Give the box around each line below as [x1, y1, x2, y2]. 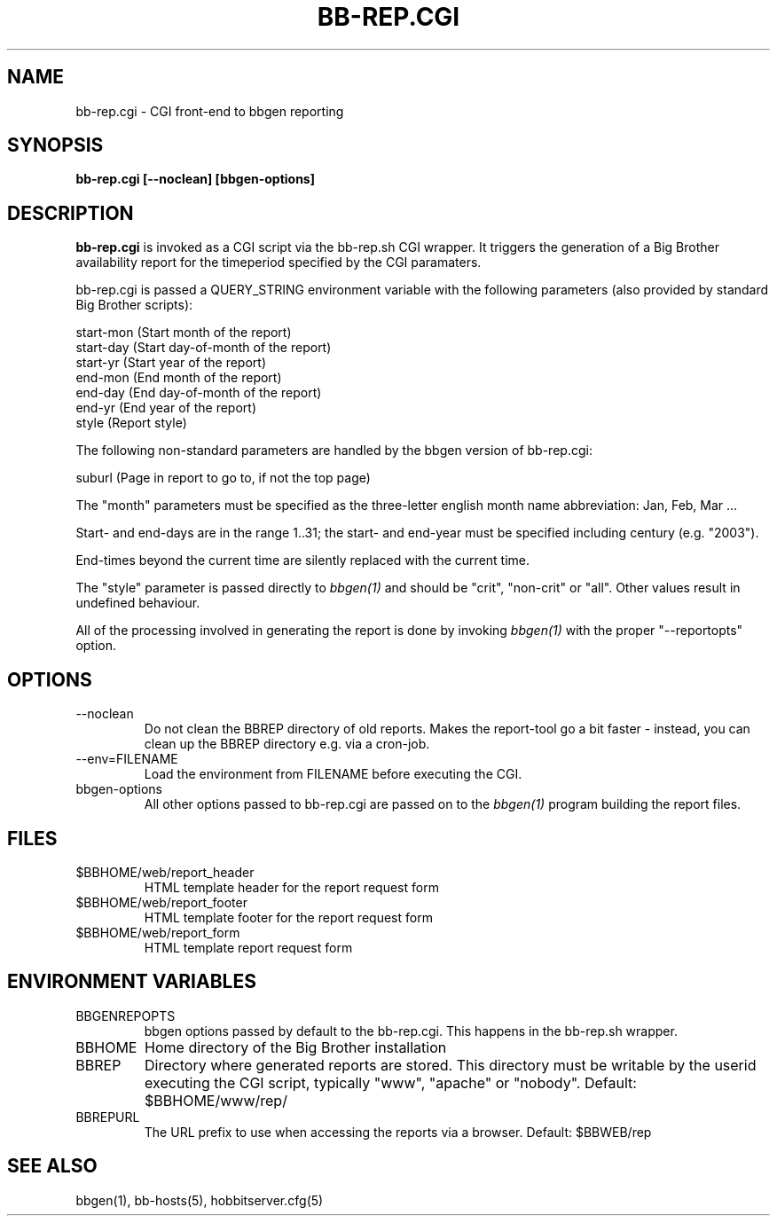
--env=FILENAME [75, 751, 178, 767]
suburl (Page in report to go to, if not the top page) [75, 470, 371, 486]
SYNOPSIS [7, 134, 104, 157]
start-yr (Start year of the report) [75, 355, 266, 371]
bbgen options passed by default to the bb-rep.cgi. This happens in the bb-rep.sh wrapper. [144, 1023, 678, 1039]
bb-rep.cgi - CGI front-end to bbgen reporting [75, 103, 344, 119]
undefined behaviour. [75, 595, 200, 611]
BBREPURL [75, 1109, 140, 1125]
